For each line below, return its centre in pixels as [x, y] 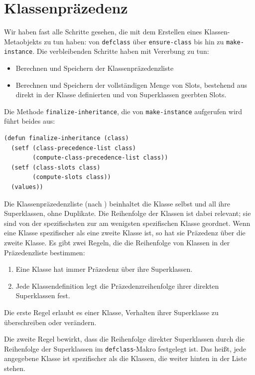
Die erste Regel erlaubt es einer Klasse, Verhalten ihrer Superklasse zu [111, 312]
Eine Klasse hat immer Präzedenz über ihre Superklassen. [104, 269]
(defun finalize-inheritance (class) [66, 138]
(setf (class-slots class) [56, 167]
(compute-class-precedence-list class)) [100, 158]
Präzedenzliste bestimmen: [45, 252]
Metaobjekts [23, 41]
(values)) [27, 187]
